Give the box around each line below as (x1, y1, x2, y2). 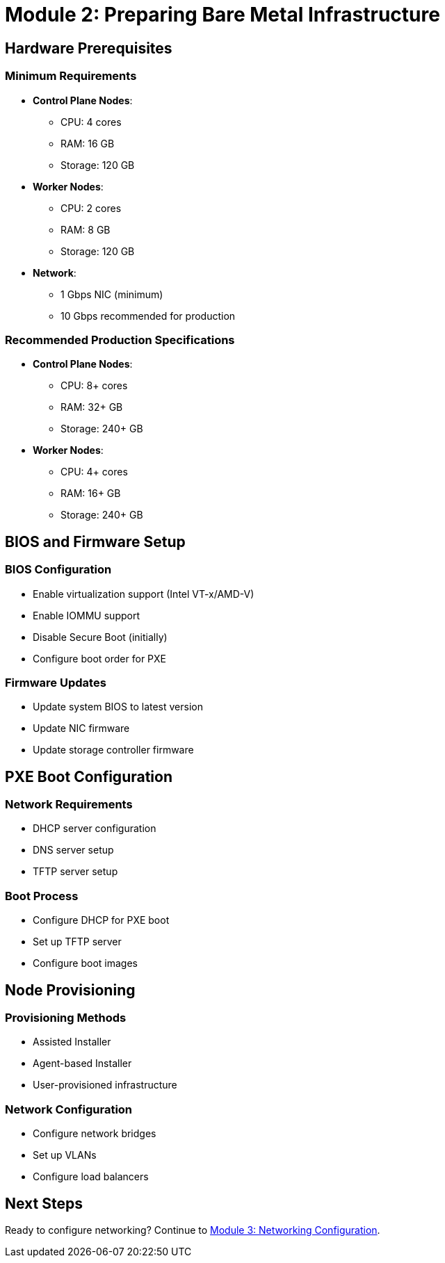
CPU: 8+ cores (60, 380, 128, 392)
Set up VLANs (33, 1149, 97, 1162)
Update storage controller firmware (33, 744, 194, 756)
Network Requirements (5, 797, 133, 812)
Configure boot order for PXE (33, 652, 167, 665)
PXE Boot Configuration (5, 767, 172, 785)
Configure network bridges (33, 1127, 156, 1140)
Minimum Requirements (5, 69, 137, 83)
